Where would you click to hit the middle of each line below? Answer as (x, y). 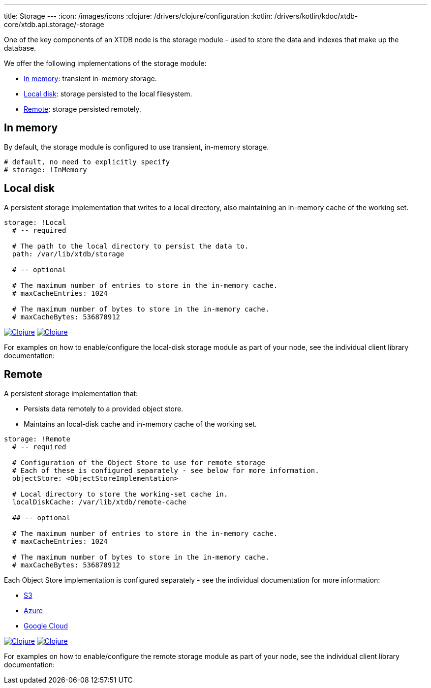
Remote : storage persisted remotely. (82, 109)
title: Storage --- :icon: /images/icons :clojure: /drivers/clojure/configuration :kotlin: (138, 16)
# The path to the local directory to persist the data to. (130, 246)
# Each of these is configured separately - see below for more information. (166, 470)
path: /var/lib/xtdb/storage (68, 254)
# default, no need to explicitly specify (87, 162)
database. (20, 48)
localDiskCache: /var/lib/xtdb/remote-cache (99, 502)
